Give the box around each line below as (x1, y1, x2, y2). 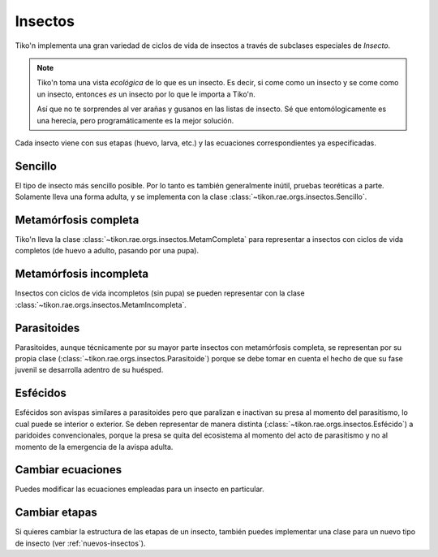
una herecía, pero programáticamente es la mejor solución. (36, 115, 234, 125)
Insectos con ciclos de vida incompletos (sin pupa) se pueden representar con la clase (15, 288, 305, 298)
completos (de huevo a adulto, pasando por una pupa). (15, 246, 199, 256)
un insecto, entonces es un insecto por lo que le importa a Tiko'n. (36, 89, 255, 99)
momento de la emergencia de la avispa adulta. (15, 442, 174, 451)
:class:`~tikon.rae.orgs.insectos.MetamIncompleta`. (15, 300, 187, 309)
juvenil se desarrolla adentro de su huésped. (15, 365, 164, 375)
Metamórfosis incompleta (15, 267, 149, 281)
